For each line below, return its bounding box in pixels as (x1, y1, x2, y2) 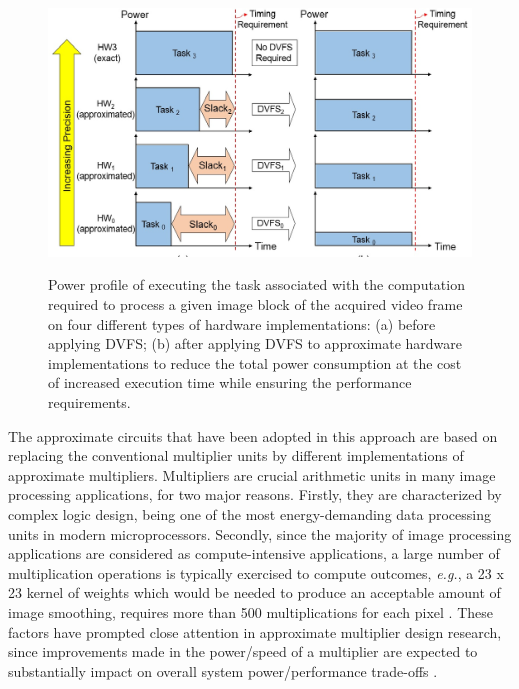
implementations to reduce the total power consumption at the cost (48, 352, 462, 373)
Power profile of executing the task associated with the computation (48, 274, 465, 295)
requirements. (48, 392, 131, 412)
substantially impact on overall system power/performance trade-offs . (8, 660, 438, 681)
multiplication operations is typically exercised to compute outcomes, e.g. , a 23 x (8, 562, 504, 583)
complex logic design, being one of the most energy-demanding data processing (8, 503, 491, 524)
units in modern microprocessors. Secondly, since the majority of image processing (8, 523, 512, 544)
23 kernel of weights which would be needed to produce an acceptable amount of (8, 582, 501, 603)
